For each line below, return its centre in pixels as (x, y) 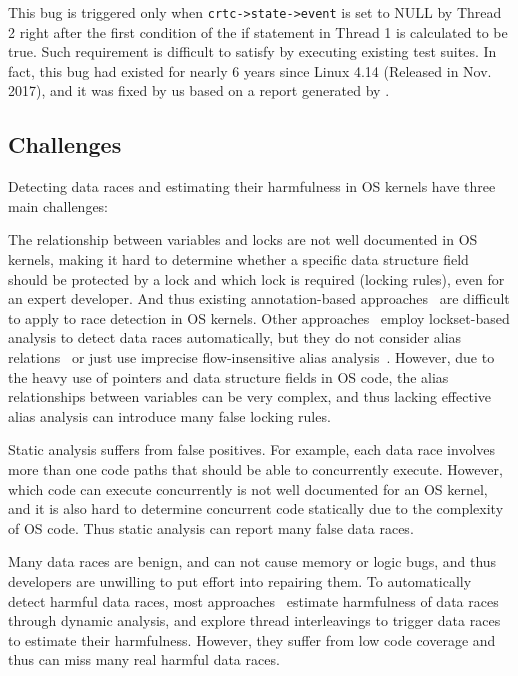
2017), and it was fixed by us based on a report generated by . (199, 90)
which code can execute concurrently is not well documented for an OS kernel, (248, 488)
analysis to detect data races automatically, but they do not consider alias (235, 337)
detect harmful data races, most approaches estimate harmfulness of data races (253, 600)
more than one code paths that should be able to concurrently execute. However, (255, 468)
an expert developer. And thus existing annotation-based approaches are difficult (259, 298)
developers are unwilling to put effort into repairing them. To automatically (240, 580)
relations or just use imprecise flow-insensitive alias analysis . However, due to (251, 356)
